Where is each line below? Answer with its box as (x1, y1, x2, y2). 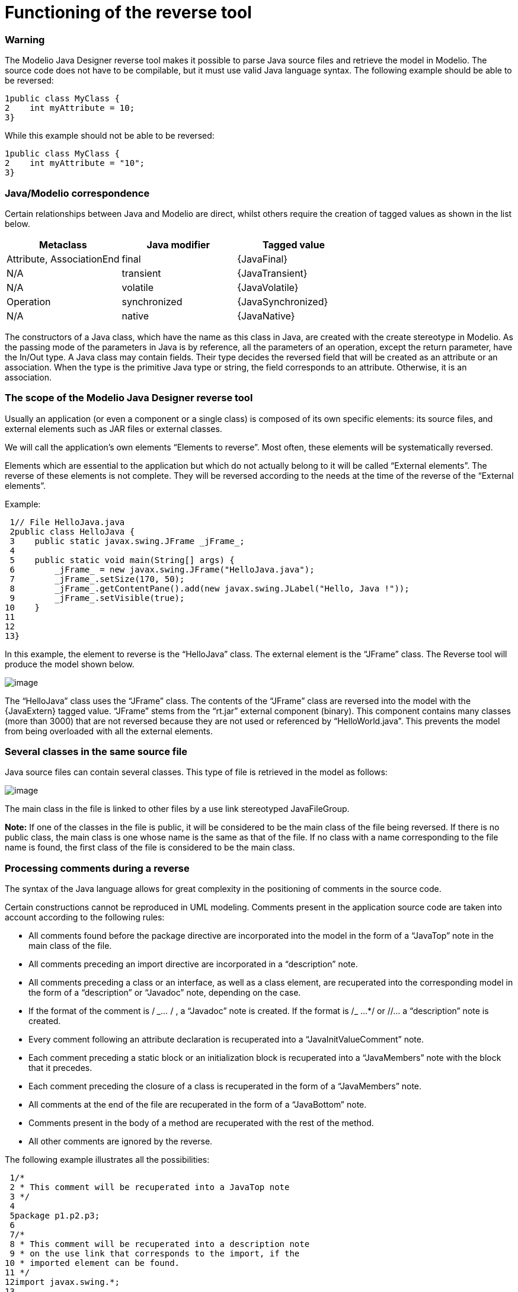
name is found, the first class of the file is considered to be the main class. (5, 842, 295, 853)
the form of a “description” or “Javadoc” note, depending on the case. (28, 987, 301, 998)
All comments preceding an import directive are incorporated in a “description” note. (28, 959, 358, 970)
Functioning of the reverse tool (5, 2, 252, 23)
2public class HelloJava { (9, 526, 135, 536)
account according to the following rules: (5, 912, 165, 923)
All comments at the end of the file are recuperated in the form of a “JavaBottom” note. (28, 1099, 367, 1110)
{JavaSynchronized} (237, 295, 328, 308)
